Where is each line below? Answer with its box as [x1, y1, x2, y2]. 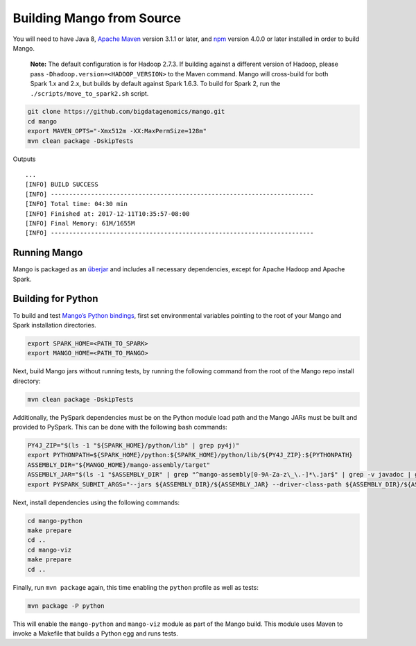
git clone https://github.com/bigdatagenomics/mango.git [27, 108, 225, 116]
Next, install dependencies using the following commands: [12, 498, 180, 507]
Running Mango [12, 247, 83, 259]
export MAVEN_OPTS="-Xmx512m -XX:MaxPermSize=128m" [27, 127, 207, 135]
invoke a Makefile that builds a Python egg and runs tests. [12, 629, 178, 638]
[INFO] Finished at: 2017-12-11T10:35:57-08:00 [25, 210, 190, 218]
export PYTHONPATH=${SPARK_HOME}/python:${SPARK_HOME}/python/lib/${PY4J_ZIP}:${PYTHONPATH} [27, 451, 353, 459]
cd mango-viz [27, 545, 72, 554]
